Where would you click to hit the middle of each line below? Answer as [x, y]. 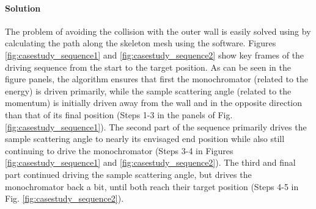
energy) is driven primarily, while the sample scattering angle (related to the [148, 90]
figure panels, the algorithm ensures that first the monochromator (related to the [157, 79]
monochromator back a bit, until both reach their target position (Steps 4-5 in [152, 186]
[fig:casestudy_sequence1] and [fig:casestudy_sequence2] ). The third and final [150, 162]
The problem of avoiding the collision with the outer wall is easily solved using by [158, 31]
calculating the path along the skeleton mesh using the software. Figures [141, 43]
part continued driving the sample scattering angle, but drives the [128, 174]
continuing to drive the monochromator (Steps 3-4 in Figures [119, 150]
